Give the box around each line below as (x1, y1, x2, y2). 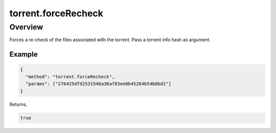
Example (9, 50, 38, 59)
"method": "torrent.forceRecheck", (26, 74, 115, 79)
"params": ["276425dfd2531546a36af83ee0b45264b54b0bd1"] (26, 81, 171, 87)
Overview (9, 22, 43, 32)
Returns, (9, 101, 28, 107)
